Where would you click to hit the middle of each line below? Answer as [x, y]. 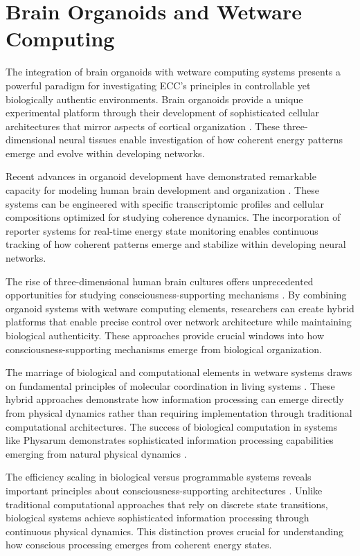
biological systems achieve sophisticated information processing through [157, 518]
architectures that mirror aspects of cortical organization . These [143, 126]
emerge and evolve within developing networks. [105, 153]
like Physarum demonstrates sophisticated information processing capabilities [170, 440]
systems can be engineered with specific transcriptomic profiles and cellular [165, 203]
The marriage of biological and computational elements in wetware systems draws [179, 372]
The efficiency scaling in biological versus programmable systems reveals [159, 477]
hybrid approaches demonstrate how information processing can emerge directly [175, 399]
